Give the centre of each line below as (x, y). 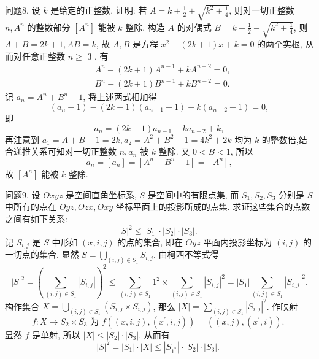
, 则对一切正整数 (262, 10)
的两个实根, (280, 44)
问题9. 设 (23, 194)
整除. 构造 (145, 27)
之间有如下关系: (36, 218)
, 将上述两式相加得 (120, 97)
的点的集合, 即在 (150, 242)
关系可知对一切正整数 (73, 151)
